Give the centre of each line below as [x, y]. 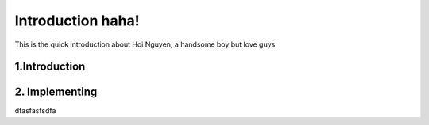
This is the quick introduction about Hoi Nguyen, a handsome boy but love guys [145, 44]
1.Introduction [50, 67]
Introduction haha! [77, 21]
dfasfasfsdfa [35, 111]
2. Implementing [56, 92]
